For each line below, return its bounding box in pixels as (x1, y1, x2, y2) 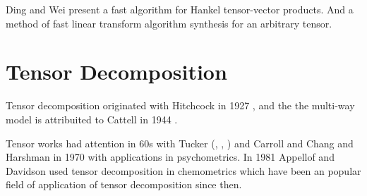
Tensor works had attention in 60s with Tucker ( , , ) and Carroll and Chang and (6, 135, 354, 150)
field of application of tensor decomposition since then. (6, 177, 242, 192)
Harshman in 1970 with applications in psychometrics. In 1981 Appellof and (6, 149, 335, 164)
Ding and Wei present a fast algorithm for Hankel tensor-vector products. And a (6, 2, 354, 16)
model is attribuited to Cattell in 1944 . (6, 111, 178, 126)
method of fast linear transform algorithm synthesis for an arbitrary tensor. (6, 16, 332, 30)
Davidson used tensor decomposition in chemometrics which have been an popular (6, 163, 361, 178)
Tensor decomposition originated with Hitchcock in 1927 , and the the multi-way (6, 98, 355, 113)
